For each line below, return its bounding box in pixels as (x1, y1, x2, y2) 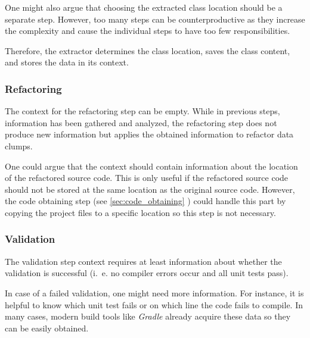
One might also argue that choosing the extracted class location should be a (5, 1, 283, 13)
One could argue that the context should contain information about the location (5, 159, 298, 172)
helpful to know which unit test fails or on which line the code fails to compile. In (5, 298, 303, 311)
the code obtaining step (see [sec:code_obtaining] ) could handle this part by (5, 195, 286, 207)
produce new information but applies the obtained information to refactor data (5, 128, 294, 140)
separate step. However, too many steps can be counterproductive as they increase (5, 12, 305, 25)
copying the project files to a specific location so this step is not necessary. (5, 206, 276, 218)
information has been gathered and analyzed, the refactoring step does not (5, 116, 277, 129)
